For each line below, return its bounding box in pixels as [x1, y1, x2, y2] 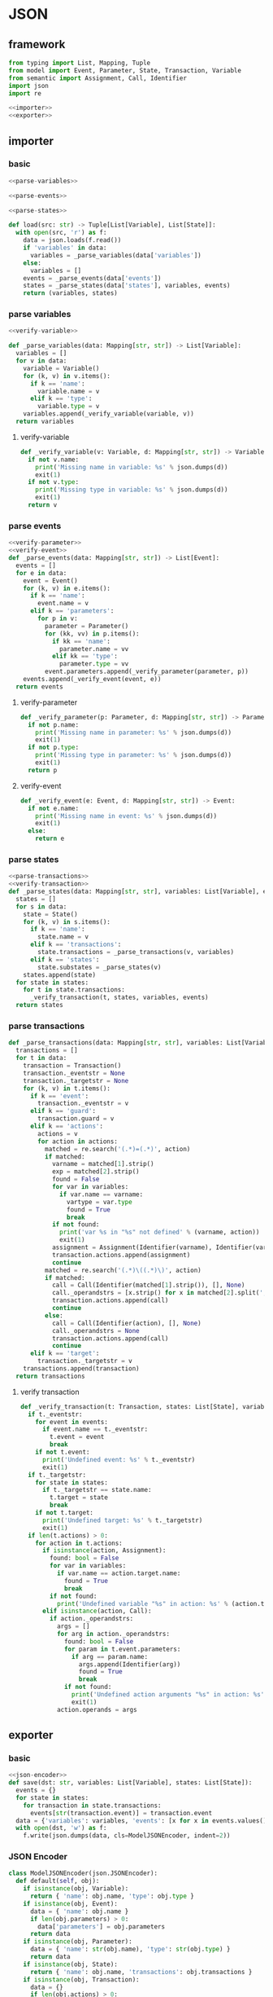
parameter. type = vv [59, 660, 129, 668]
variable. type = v [37, 402, 100, 411]
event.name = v [37, 600, 89, 608]
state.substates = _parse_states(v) [37, 963, 162, 971]
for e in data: [15, 569, 67, 577]
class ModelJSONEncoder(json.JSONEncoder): [8, 1869, 158, 1878]
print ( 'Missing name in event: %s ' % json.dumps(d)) [35, 812, 218, 820]
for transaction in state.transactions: [23, 1801, 162, 1810]
